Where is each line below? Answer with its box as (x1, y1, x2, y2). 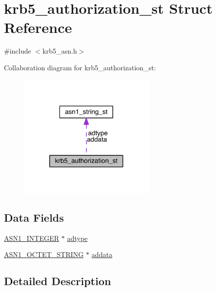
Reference (4, 17, 72, 37)
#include (4, 46, 31, 56)
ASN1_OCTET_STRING (4, 249, 84, 260)
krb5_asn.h (42, 46, 77, 56)
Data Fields (4, 209, 64, 225)
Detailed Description (4, 273, 111, 289)
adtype (67, 233, 88, 243)
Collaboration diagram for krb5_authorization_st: (4, 62, 156, 72)
